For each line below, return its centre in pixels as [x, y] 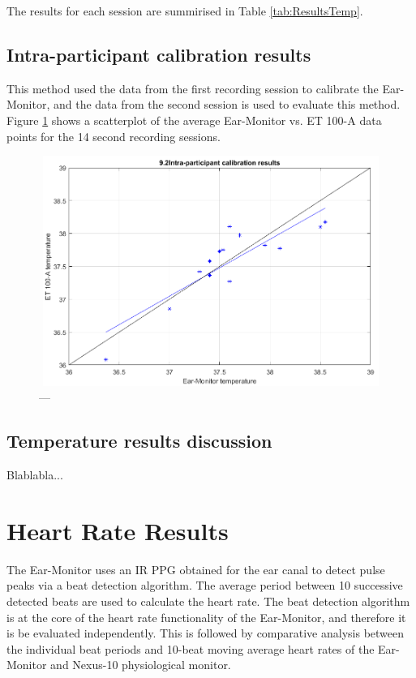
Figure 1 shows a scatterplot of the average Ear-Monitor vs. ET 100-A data [194, 120]
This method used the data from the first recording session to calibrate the [193, 88]
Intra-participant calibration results [159, 54]
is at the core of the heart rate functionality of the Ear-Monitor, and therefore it [206, 617]
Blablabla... [35, 475]
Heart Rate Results [118, 530]
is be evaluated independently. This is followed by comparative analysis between [206, 633]
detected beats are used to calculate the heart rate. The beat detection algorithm [208, 601]
